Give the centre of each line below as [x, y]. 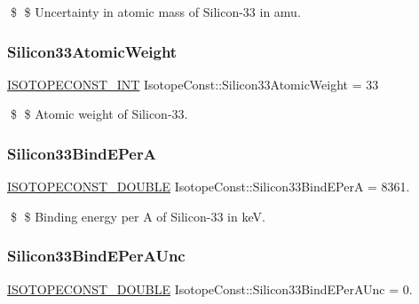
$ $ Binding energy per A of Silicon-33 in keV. [138, 216]
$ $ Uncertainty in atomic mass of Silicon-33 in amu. [155, 12]
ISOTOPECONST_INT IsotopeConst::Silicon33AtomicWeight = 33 [193, 84]
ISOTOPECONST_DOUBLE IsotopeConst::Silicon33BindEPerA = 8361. [209, 187]
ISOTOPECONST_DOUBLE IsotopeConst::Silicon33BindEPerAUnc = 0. [210, 288]
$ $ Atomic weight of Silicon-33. [99, 114]
